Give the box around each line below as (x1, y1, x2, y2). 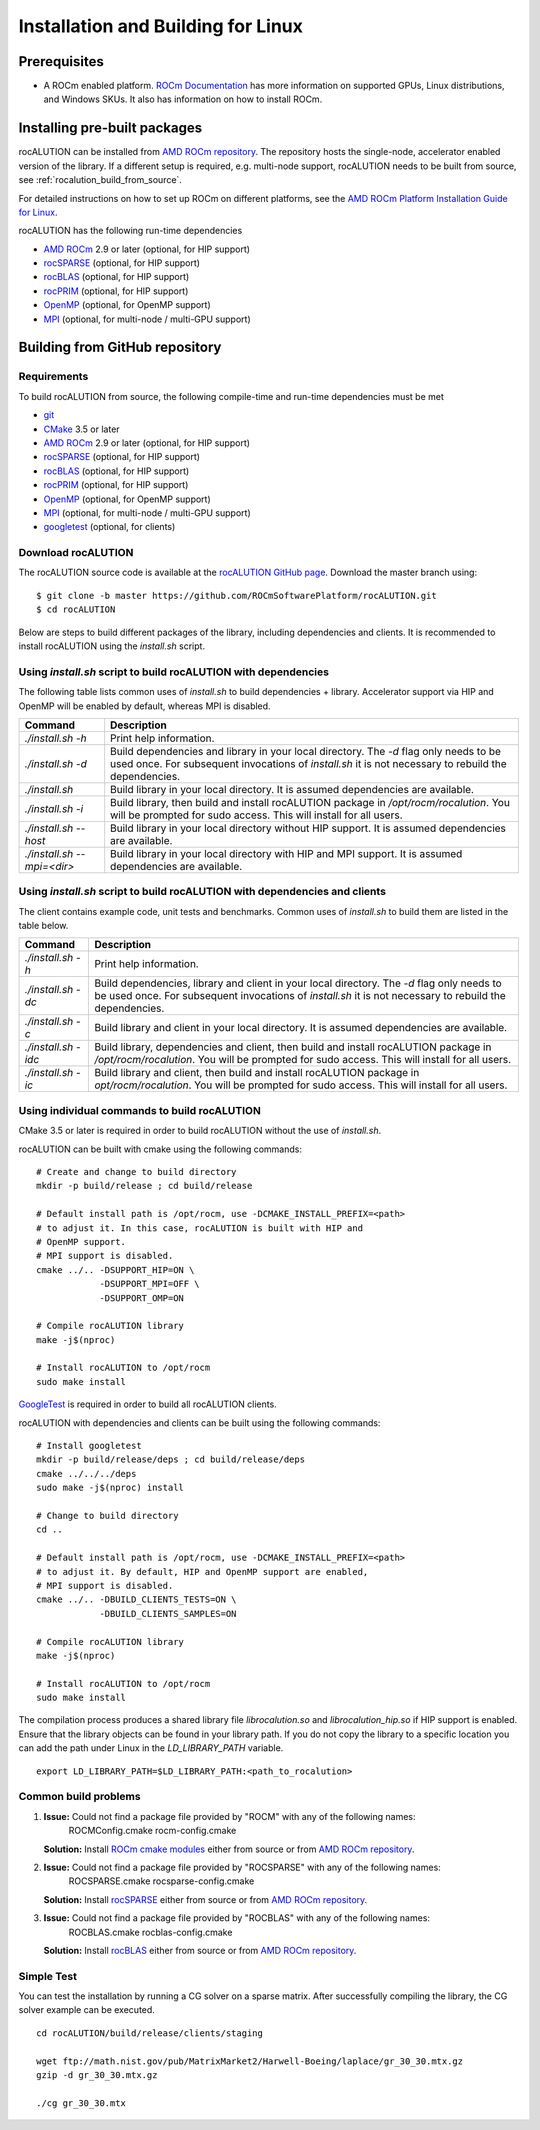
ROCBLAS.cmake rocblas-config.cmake (68, 1926, 233, 1938)
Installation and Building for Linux (18, 15, 304, 37)
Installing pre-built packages (18, 120, 203, 137)
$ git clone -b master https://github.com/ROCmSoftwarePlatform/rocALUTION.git (36, 590, 437, 601)
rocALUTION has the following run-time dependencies (18, 225, 243, 237)
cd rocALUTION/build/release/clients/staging (36, 2027, 264, 2039)
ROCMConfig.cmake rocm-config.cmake (68, 1825, 237, 1837)
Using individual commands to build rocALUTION (18, 1103, 262, 1117)
